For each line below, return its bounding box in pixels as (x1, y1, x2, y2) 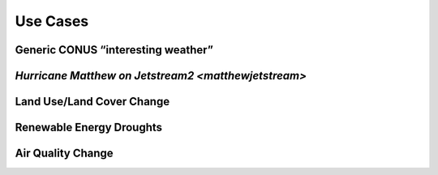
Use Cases (15, 12, 89, 30)
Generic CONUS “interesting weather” (15, 43, 214, 57)
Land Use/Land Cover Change (15, 95, 170, 109)
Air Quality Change (15, 147, 114, 160)
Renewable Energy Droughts (15, 121, 162, 134)
